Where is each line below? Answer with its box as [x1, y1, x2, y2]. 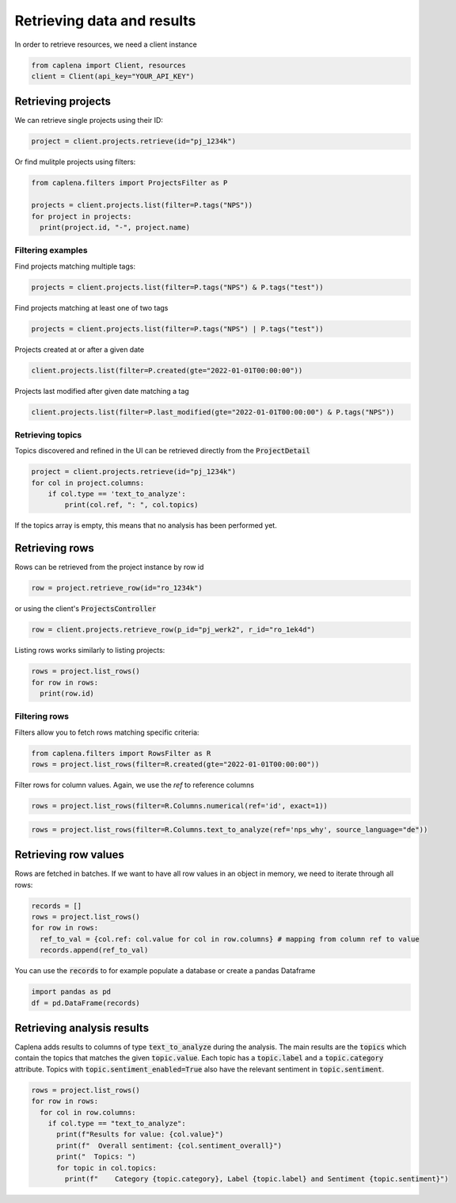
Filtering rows [14, 711, 69, 722]
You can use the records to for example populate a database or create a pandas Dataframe [14, 966, 316, 976]
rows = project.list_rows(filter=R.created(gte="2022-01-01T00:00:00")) [31, 760, 320, 769]
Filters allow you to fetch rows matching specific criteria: [14, 728, 199, 737]
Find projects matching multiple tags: [14, 262, 136, 271]
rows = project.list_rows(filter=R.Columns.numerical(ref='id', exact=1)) [31, 801, 329, 811]
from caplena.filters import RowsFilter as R [31, 749, 211, 758]
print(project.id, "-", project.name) [40, 223, 190, 231]
